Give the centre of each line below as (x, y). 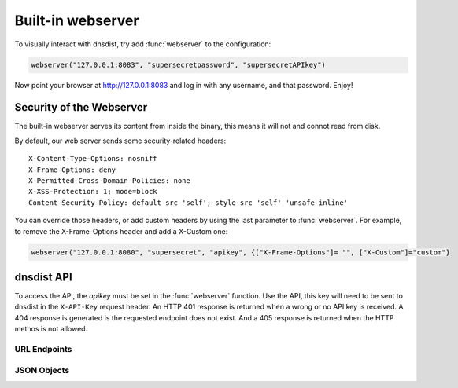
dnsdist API (43, 277)
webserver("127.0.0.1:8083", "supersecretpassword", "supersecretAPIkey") (179, 64)
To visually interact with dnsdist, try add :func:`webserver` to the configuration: (143, 44)
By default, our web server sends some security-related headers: (120, 141)
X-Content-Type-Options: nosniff (93, 159)
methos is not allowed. (51, 329)
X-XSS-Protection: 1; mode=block (93, 192)
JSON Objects (42, 370)
